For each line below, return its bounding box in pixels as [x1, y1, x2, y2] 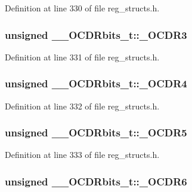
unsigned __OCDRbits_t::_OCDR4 [5, 76, 187, 91]
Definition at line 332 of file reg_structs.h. [5, 99, 160, 112]
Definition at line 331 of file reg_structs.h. [5, 50, 160, 63]
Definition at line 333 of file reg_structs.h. [5, 148, 160, 161]
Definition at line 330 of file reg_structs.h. [5, 2, 160, 14]
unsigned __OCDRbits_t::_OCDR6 [5, 173, 187, 188]
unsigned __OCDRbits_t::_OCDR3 [5, 27, 187, 42]
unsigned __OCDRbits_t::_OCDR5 [5, 125, 187, 140]
